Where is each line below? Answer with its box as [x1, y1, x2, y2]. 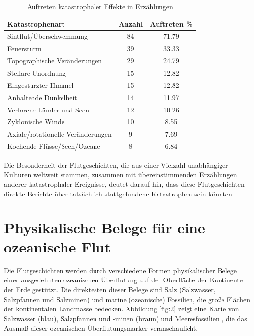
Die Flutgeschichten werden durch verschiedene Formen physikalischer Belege [4, 265, 237, 275]
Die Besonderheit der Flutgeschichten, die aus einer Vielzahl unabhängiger [4, 160, 228, 170]
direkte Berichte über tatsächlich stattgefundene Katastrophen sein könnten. [4, 188, 234, 198]
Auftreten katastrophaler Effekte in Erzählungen [27, 1, 173, 11]
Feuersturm [7, 43, 42, 54]
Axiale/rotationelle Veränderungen [7, 129, 112, 139]
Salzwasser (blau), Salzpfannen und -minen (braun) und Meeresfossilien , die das [4, 313, 247, 323]
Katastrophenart [7, 18, 65, 28]
